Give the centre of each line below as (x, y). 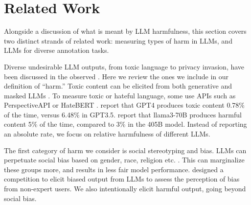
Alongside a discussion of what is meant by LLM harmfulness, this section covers (125, 31)
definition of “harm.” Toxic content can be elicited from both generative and (118, 86)
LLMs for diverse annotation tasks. (57, 50)
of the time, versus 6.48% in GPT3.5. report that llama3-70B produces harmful (123, 114)
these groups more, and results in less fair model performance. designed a (114, 169)
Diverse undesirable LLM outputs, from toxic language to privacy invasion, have (124, 66)
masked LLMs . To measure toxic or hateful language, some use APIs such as (120, 95)
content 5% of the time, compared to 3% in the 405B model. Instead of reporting (125, 124)
